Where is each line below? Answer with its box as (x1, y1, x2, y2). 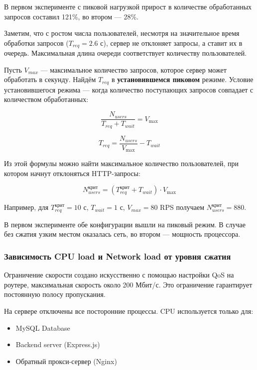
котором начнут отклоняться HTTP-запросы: (4, 168, 140, 178)
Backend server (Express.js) (15, 339, 100, 350)
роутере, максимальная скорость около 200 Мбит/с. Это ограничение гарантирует (4, 279, 253, 289)
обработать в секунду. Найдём (4, 74, 96, 85)
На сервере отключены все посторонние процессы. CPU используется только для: (4, 305, 254, 316)
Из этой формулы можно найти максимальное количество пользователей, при (4, 158, 239, 169)
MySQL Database (15, 322, 70, 333)
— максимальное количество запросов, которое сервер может (40, 64, 227, 75)
